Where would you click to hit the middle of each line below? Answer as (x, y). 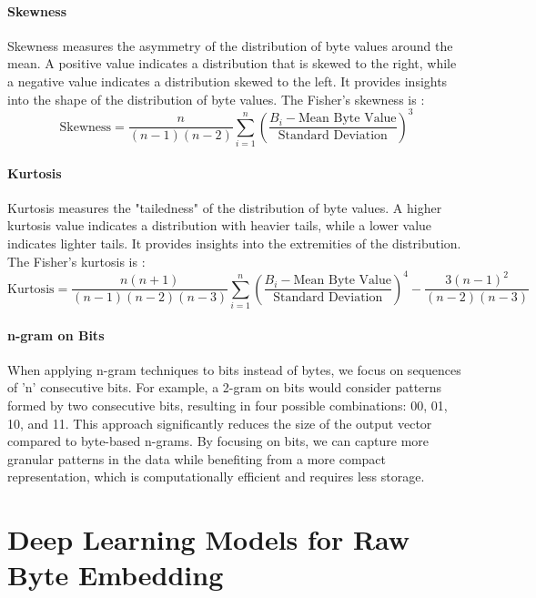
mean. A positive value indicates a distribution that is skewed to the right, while (232, 63)
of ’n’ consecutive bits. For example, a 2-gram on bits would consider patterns (225, 387)
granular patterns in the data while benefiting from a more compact (197, 458)
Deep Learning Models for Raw (209, 539)
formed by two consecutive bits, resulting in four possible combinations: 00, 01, (228, 405)
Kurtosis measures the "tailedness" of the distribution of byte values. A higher (225, 207)
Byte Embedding (116, 575)
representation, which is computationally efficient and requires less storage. (216, 476)
